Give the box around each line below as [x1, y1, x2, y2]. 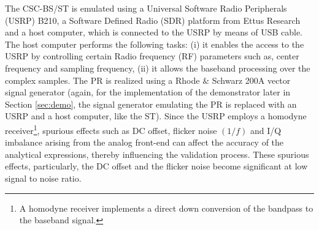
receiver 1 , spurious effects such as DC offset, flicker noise [5, 122, 217, 136]
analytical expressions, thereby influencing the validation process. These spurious [5, 147, 309, 160]
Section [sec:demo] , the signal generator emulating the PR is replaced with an [5, 97, 297, 110]
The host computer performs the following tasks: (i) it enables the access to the [5, 37, 304, 50]
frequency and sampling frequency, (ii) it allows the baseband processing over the [5, 61, 310, 74]
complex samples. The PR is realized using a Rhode [5, 73, 200, 86]
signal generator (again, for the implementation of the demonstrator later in [5, 86, 291, 98]
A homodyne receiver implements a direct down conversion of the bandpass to [19, 201, 313, 214]
